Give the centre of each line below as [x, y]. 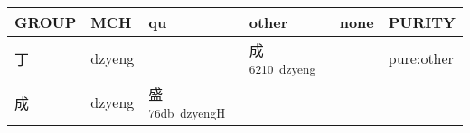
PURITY [422, 22]
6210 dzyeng [282, 69]
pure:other [421, 58]
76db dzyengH [187, 113]
